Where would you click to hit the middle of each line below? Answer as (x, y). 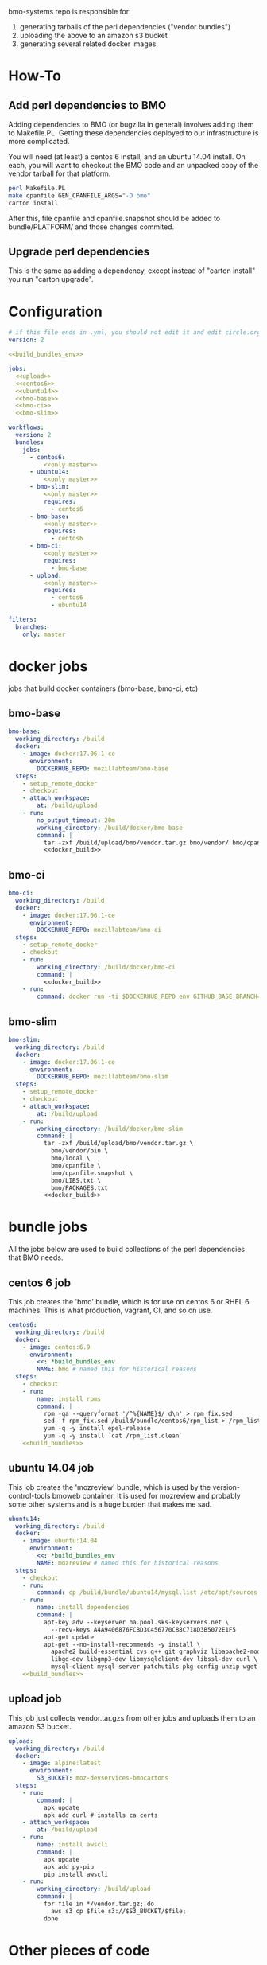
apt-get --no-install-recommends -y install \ (122, 1644)
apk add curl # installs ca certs (101, 1815)
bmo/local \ (70, 1158)
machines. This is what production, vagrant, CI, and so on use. (110, 1310)
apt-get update (68, 1637)
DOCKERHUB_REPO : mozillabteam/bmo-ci (99, 930)
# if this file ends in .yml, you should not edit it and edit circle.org (135, 333)
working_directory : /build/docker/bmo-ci (106, 967)
